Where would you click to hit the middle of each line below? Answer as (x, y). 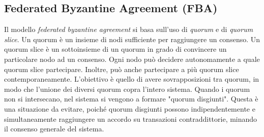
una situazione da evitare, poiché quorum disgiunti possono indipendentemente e (130, 108)
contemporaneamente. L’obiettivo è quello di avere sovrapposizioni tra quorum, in (132, 79)
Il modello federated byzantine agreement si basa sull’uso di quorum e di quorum (129, 29)
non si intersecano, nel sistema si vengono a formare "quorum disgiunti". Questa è (131, 99)
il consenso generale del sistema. (54, 129)
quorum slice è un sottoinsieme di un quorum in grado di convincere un (115, 49)
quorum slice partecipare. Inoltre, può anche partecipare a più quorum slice (122, 69)
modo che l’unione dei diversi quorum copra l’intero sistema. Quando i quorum (127, 89)
